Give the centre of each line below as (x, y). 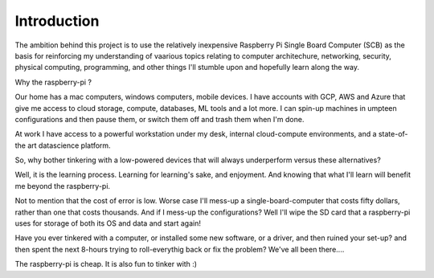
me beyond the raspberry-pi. (63, 186)
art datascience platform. (69, 145)
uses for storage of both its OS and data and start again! (108, 223)
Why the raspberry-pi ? (53, 82)
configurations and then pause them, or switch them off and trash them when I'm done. (160, 119)
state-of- (393, 134)
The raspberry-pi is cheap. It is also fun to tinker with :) (106, 264)
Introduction (57, 21)
